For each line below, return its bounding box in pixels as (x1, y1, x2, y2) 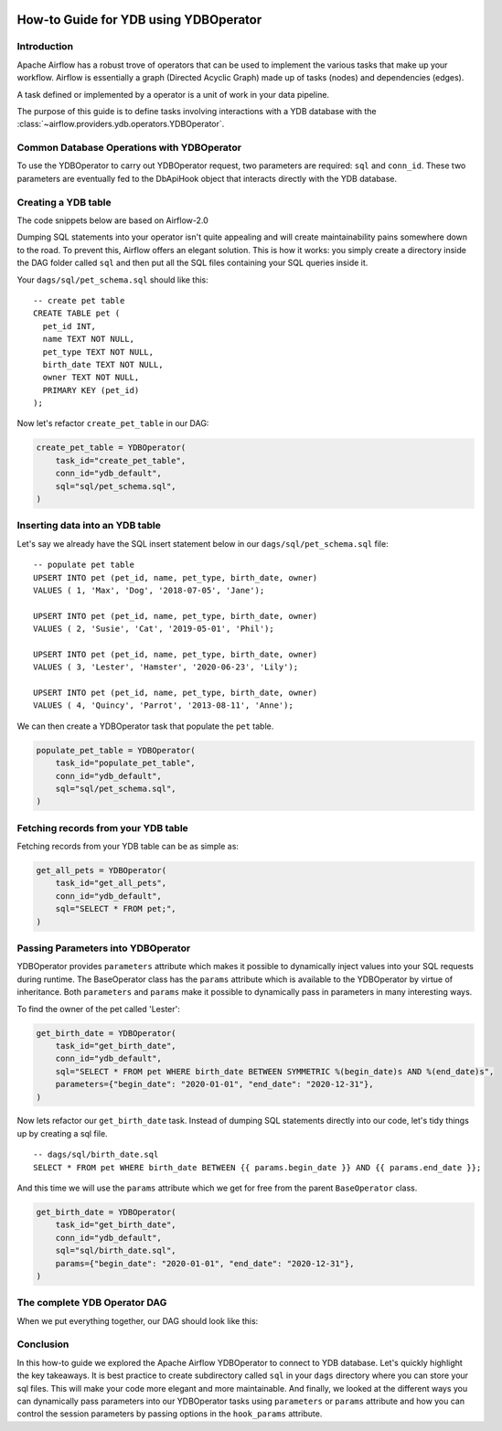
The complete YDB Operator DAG (16, 1297, 167, 1309)
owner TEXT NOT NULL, (42, 372, 140, 383)
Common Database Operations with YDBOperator (16, 142, 242, 155)
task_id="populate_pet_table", (55, 758, 196, 768)
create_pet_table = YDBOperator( (36, 443, 187, 453)
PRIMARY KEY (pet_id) (42, 385, 140, 395)
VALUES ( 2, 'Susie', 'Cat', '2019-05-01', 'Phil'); (33, 624, 274, 635)
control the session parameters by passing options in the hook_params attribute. (16, 1408, 323, 1419)
